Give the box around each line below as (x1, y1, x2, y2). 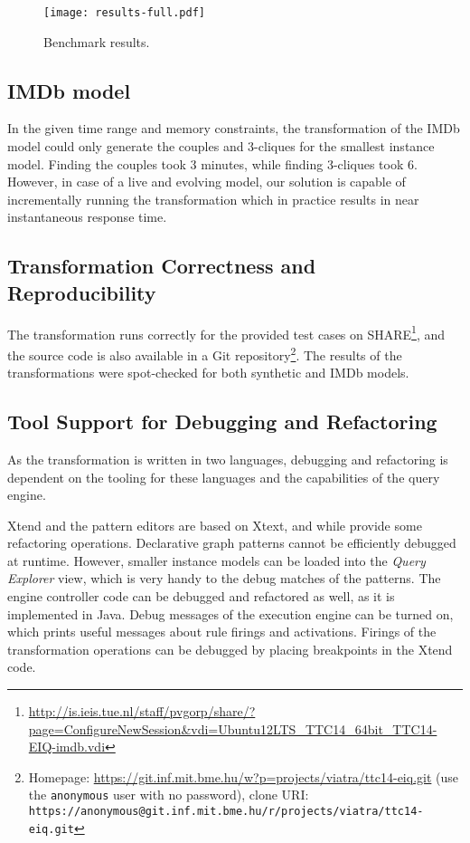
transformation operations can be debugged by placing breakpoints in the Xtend (7, 639, 453, 658)
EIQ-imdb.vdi (28, 737, 106, 756)
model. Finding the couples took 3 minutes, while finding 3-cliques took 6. (7, 154, 418, 173)
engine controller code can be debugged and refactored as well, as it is (7, 587, 395, 606)
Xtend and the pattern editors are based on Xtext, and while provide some (7, 515, 422, 534)
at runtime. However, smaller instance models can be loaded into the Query (7, 551, 426, 570)
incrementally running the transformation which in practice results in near (7, 189, 419, 208)
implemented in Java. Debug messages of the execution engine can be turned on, (7, 604, 454, 623)
